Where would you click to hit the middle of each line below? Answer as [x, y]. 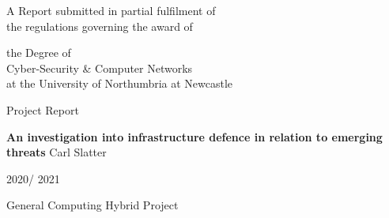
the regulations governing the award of [100, 26]
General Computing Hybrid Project [93, 205]
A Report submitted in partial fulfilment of [111, 10]
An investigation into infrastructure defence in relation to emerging [194, 136]
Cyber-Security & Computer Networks [100, 68]
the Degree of [39, 53]
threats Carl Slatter [57, 152]
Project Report [43, 109]
